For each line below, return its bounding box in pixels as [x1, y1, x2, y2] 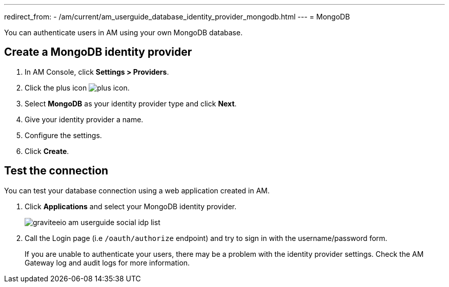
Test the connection [4, 164, 109, 178]
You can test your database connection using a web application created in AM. [4, 186, 270, 195]
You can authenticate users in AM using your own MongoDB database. [4, 28, 243, 37]
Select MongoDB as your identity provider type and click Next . [25, 99, 237, 108]
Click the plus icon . [25, 83, 130, 92]
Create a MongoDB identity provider [4, 46, 192, 59]
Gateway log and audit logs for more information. [25, 258, 190, 267]
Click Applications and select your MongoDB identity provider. [25, 202, 237, 211]
